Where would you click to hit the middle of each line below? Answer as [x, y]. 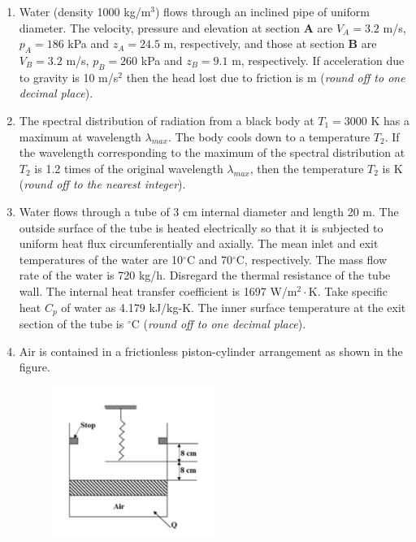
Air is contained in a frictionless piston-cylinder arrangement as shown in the [211, 351]
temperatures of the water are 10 [101, 259]
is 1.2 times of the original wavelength [129, 168]
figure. [35, 367]
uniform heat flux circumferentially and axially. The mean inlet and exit [199, 243]
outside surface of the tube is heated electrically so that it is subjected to [201, 227]
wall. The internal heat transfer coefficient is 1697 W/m [158, 291]
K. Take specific [348, 291]
